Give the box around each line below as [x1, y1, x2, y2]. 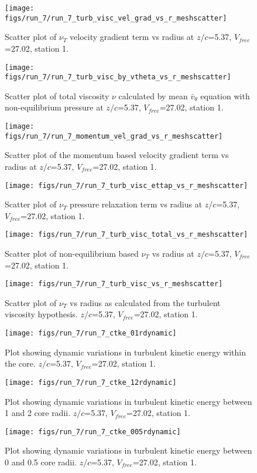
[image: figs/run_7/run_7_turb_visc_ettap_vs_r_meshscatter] [5, 181, 248, 190]
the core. [5, 357, 36, 370]
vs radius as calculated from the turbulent [70, 296, 221, 308]
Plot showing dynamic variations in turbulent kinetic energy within [5, 345, 246, 358]
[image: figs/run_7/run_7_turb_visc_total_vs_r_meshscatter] [5, 230, 248, 239]
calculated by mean [118, 89, 188, 102]
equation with [200, 89, 250, 102]
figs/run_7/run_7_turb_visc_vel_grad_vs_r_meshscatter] [5, 14, 227, 22]
